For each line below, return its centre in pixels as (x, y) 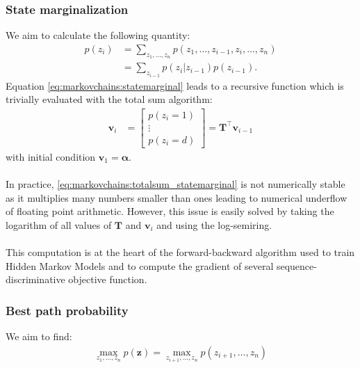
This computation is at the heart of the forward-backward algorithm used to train (180, 251)
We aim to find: (39, 336)
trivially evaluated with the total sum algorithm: (109, 99)
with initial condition (51, 156)
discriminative (35, 279)
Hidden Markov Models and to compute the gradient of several (140, 265)
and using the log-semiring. (214, 224)
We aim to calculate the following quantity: (98, 35)
